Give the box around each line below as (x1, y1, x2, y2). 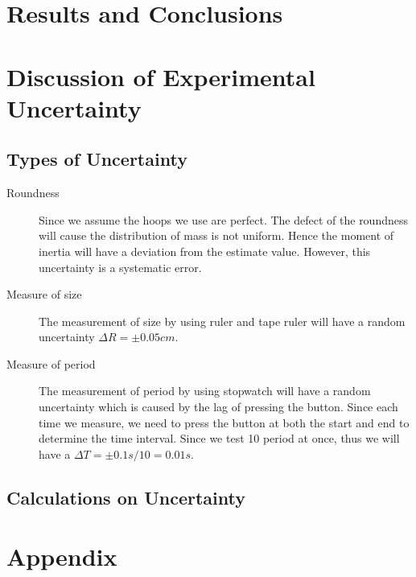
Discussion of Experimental (6, 60, 315, 93)
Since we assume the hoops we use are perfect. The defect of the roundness (39, 211, 409, 228)
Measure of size (6, 286, 82, 303)
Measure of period (6, 355, 96, 372)
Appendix (6, 540, 117, 573)
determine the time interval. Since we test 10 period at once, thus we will (39, 430, 400, 447)
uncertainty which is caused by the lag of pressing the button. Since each (39, 398, 398, 415)
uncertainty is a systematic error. (39, 258, 202, 275)
